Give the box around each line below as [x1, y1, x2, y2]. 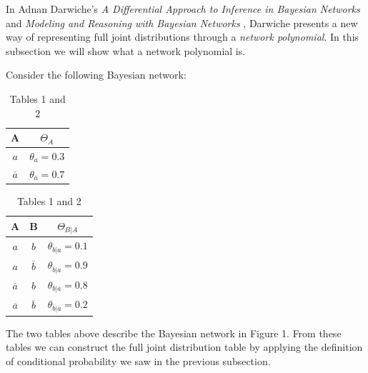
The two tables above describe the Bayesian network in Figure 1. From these [6, 325, 342, 340]
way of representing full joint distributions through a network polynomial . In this [6, 29, 359, 44]
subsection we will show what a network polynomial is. [6, 43, 246, 58]
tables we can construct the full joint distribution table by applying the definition [6, 339, 363, 354]
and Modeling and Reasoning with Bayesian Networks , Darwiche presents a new [6, 15, 358, 30]
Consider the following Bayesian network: [6, 67, 187, 82]
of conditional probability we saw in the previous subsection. [6, 354, 271, 369]
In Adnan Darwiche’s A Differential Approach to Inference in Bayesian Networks [6, 1, 360, 16]
